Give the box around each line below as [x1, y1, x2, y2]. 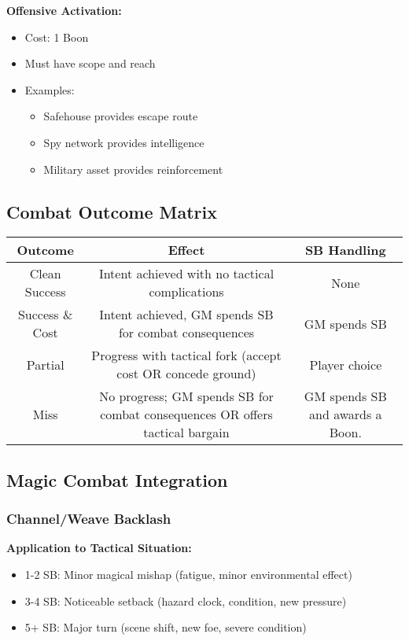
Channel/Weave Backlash [6, 509, 171, 529]
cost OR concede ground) [116, 364, 256, 383]
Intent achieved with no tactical [98, 264, 275, 283]
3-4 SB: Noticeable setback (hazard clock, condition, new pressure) [24, 592, 347, 609]
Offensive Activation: [6, 2, 122, 18]
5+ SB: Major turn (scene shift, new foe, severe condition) [24, 619, 307, 635]
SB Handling [304, 241, 386, 260]
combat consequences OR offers [100, 405, 273, 424]
